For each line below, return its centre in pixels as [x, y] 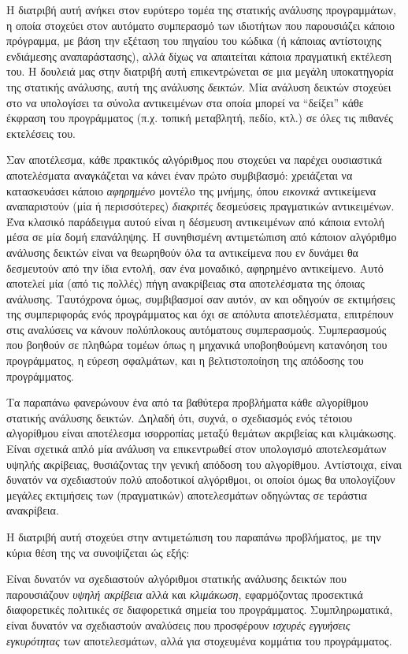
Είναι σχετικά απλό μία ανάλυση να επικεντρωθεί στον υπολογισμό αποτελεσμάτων [197, 449]
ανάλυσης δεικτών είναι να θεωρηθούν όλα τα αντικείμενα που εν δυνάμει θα [182, 252]
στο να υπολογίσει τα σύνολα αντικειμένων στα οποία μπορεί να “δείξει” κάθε [185, 102]
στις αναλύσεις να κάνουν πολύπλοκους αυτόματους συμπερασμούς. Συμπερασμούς [197, 329]
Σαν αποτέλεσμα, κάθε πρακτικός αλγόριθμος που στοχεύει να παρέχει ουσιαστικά [194, 160]
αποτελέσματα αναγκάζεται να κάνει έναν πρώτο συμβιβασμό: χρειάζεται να [180, 175]
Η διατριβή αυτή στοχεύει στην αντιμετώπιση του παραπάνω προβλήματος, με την [194, 537]
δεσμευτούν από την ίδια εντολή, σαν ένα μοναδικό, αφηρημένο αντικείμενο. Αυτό [195, 268]
